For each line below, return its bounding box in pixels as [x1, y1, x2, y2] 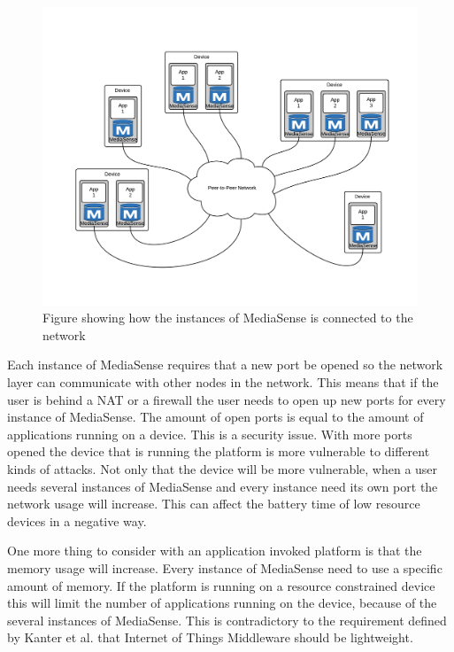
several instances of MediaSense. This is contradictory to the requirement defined [7, 610, 447, 629]
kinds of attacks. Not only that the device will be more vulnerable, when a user [7, 459, 438, 477]
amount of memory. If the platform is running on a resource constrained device [7, 576, 435, 594]
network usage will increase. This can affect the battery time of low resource [7, 494, 420, 513]
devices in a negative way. [7, 511, 147, 530]
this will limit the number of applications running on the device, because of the [7, 594, 437, 612]
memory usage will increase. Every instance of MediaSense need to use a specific [7, 558, 442, 577]
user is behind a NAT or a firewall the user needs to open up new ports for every [7, 390, 446, 408]
